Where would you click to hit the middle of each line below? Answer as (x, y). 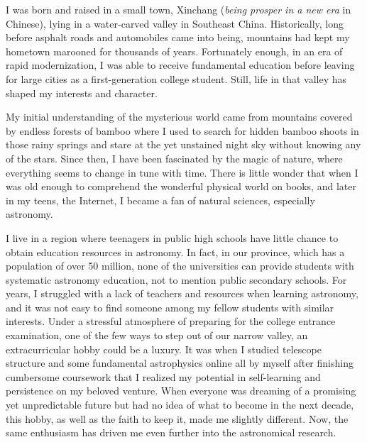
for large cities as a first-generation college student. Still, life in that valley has (176, 78)
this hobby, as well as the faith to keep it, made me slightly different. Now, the (177, 418)
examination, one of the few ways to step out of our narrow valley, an (157, 335)
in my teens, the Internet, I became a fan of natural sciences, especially (160, 200)
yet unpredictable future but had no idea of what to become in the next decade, (180, 405)
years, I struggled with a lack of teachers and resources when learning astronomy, (182, 293)
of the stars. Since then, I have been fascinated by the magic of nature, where (174, 158)
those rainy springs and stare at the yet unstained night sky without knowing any (183, 144)
